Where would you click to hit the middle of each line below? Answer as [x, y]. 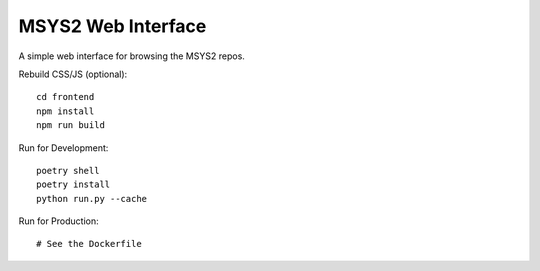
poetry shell [68, 170]
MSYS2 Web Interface [112, 26]
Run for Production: [58, 221]
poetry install [73, 184]
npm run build [70, 125]
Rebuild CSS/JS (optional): [73, 74]
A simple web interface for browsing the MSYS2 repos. [131, 56]
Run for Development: [63, 147]
